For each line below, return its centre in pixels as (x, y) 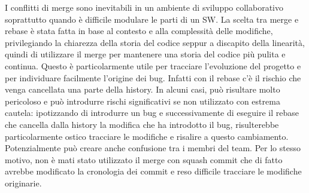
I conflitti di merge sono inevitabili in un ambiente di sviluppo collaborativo (144, 7)
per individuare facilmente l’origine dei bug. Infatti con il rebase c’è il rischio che (153, 77)
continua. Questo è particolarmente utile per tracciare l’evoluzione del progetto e (153, 65)
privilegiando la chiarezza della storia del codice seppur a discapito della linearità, (155, 42)
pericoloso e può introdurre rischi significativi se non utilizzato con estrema (143, 101)
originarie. (23, 183)
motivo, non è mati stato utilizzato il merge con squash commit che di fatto (144, 159)
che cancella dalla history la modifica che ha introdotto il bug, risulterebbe (142, 124)
